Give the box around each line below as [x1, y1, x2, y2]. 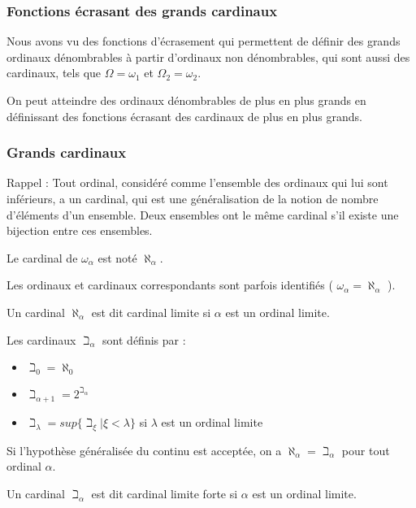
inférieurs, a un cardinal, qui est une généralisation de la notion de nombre [6, 190, 379, 206]
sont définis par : [102, 331, 186, 348]
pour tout [341, 441, 390, 458]
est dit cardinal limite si [91, 303, 211, 320]
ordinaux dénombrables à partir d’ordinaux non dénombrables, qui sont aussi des [6, 48, 410, 65]
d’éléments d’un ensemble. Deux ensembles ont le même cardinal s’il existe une [6, 206, 399, 223]
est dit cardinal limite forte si [91, 484, 238, 501]
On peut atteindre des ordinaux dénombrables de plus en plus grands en [6, 92, 366, 108]
